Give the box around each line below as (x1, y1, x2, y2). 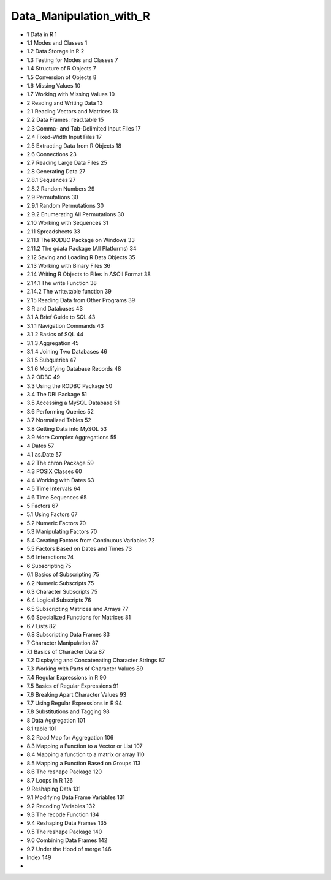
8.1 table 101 (26, 725, 57, 732)
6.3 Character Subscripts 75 (26, 588, 98, 595)
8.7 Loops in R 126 (26, 776, 74, 784)
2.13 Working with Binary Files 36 (26, 262, 110, 270)
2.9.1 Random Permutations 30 (26, 202, 104, 210)
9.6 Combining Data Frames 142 (26, 836, 108, 844)
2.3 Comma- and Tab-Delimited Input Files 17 (26, 124, 141, 132)
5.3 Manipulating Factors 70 (26, 528, 97, 536)
